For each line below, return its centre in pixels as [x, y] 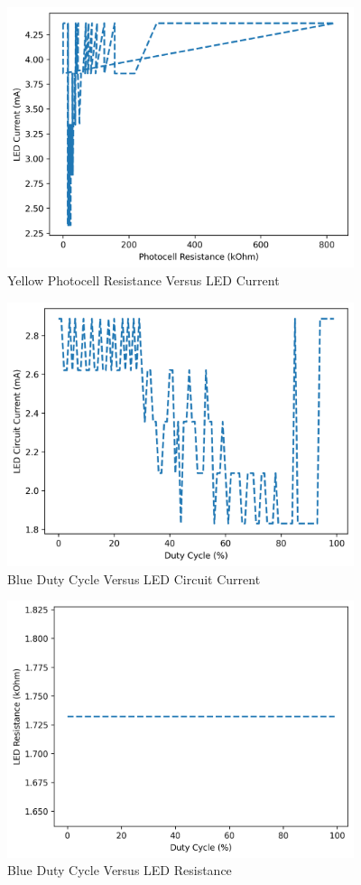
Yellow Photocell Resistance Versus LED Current [143, 279]
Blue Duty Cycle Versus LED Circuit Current [134, 578]
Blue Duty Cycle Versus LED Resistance [120, 870]
